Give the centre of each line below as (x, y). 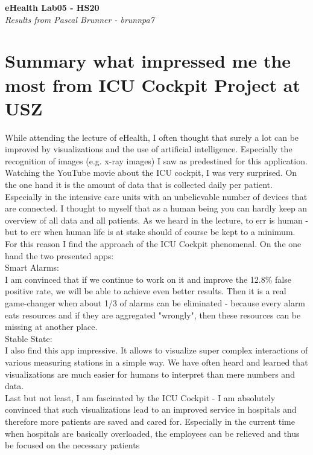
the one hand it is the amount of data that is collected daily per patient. (139, 185)
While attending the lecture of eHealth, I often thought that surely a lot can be (152, 137)
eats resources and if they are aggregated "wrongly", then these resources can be (153, 315)
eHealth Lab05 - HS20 (52, 7)
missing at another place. (51, 327)
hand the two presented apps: (59, 255)
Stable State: (29, 338)
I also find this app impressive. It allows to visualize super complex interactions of (156, 350)
